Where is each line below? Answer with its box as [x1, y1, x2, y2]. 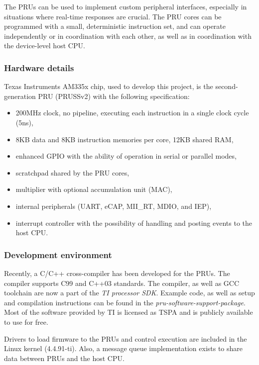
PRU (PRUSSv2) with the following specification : [38, 91, 190, 101]
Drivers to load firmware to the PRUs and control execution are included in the [4, 333, 247, 344]
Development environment [4, 248, 112, 261]
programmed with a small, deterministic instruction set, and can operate [4, 21, 226, 31]
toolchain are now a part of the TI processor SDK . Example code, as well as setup [4, 287, 255, 298]
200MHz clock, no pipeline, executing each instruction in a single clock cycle [15, 107, 249, 118]
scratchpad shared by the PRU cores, [15, 167, 129, 178]
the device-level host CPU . [4, 40, 85, 51]
